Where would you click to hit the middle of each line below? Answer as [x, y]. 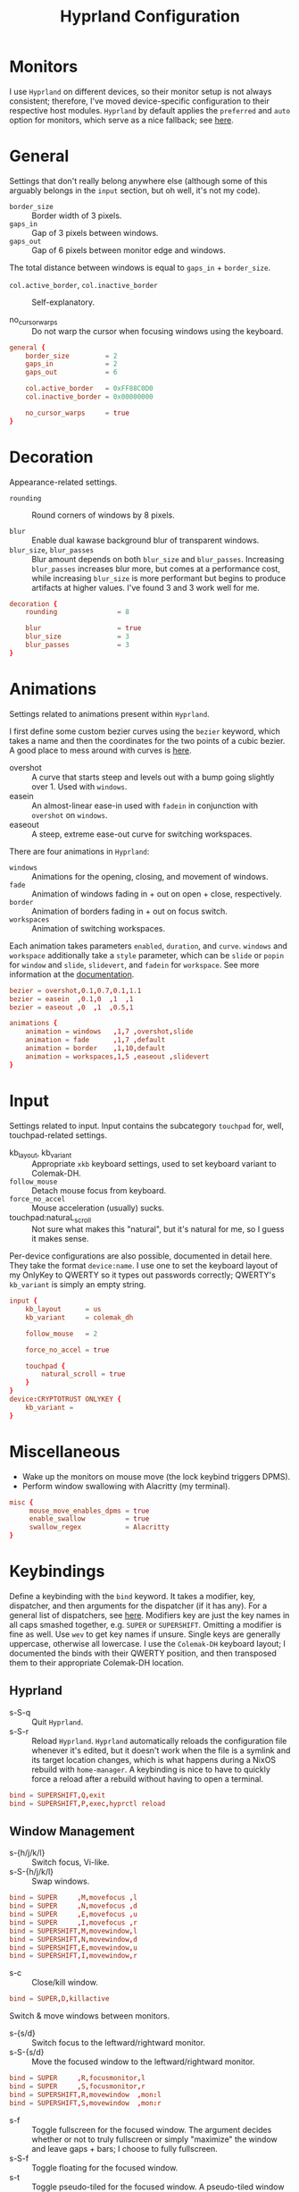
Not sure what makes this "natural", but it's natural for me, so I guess [158, 1229]
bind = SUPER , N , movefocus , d [74, 1906]
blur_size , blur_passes [52, 549]
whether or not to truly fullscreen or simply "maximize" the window [155, 2139]
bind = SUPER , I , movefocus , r [74, 1922]
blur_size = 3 [77, 637]
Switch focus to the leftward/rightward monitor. [118, 2043]
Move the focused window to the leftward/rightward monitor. [143, 2061]
